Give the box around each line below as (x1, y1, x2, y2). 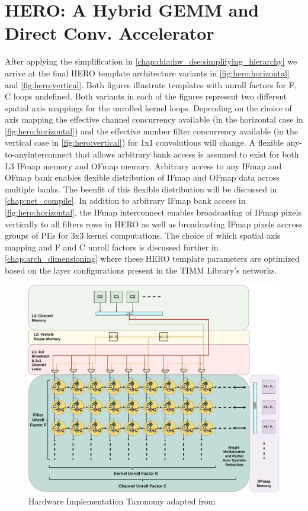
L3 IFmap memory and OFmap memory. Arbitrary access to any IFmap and (5, 159, 282, 172)
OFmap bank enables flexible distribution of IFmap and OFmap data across (5, 171, 280, 184)
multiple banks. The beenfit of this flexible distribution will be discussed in (5, 182, 277, 195)
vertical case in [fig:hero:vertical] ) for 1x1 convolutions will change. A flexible (5, 136, 284, 149)
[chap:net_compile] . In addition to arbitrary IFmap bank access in (5, 194, 246, 207)
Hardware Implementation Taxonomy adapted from (28, 495, 216, 507)
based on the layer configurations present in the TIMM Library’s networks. (5, 264, 277, 276)
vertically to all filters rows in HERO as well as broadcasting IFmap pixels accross (5, 217, 303, 230)
